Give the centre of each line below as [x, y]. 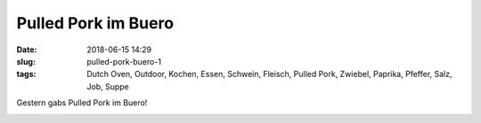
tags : [26, 74]
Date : [27, 50]
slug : [26, 61]
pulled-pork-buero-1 [124, 61]
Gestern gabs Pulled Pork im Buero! [82, 103]
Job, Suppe [108, 86]
